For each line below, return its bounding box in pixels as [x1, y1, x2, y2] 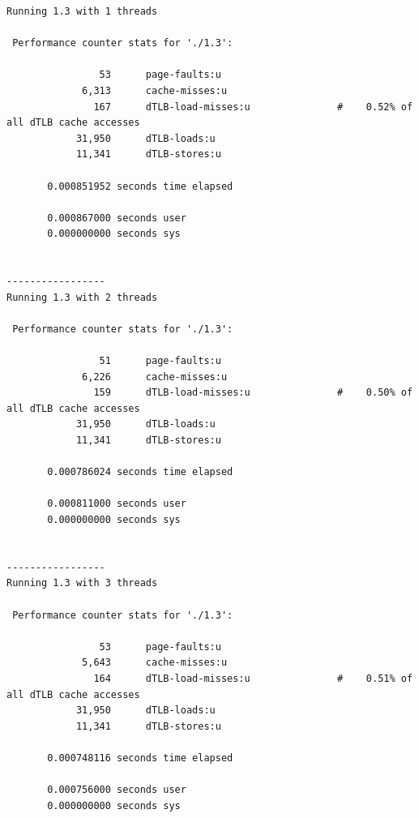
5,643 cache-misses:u [82, 657, 228, 669]
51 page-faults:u [99, 355, 221, 367]
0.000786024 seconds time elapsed [47, 466, 233, 478]
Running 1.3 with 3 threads [6, 577, 158, 589]
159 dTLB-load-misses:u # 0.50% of [93, 387, 413, 399]
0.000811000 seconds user [47, 498, 186, 510]
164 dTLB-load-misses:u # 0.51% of [93, 672, 413, 684]
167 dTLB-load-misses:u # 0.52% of [93, 101, 413, 113]
